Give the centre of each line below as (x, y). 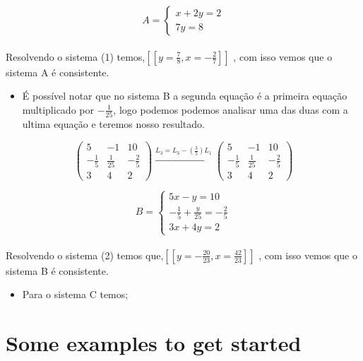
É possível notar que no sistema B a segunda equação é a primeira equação (185, 96)
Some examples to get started (154, 343)
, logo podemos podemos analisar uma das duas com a (231, 109)
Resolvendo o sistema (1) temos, (76, 56)
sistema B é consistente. (57, 270)
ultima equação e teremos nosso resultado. (113, 124)
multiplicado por (58, 109)
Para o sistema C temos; (75, 294)
